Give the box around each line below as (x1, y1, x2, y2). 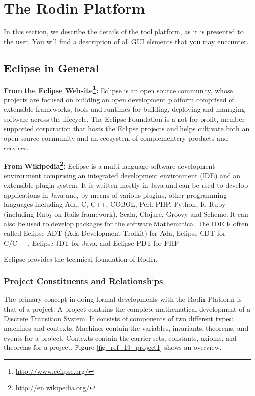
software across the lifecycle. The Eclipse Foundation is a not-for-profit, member (4, 113, 245, 124)
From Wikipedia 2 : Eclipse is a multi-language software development (4, 159, 215, 171)
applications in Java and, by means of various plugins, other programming (4, 189, 227, 199)
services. (4, 142, 29, 152)
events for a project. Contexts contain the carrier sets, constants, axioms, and (4, 332, 237, 343)
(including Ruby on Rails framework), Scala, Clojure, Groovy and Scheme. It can (4, 208, 248, 219)
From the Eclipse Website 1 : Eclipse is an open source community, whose (4, 83, 233, 95)
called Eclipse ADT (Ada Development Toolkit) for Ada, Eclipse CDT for (4, 228, 226, 238)
